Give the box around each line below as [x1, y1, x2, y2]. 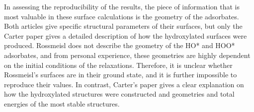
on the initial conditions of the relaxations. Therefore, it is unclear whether [4, 59, 233, 70]
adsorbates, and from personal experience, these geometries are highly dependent [4, 50, 251, 60]
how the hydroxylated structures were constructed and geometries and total [4, 89, 235, 99]
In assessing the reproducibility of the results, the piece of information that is [4, 1, 240, 11]
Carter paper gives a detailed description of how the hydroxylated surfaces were [4, 30, 247, 41]
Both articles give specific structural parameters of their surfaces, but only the [4, 21, 243, 31]
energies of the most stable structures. [4, 98, 120, 109]
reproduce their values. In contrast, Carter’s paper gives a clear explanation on [4, 79, 244, 89]
